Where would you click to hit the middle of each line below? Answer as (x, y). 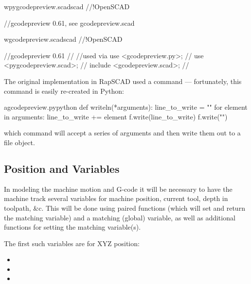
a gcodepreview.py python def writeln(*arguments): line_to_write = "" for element (126, 107)
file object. (19, 142)
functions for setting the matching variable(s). (72, 227)
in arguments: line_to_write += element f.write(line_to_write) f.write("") (116, 116)
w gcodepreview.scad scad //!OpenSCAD (63, 39)
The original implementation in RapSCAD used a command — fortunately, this (123, 81)
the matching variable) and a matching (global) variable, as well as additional (120, 217)
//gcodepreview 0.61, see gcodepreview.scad (69, 23)
